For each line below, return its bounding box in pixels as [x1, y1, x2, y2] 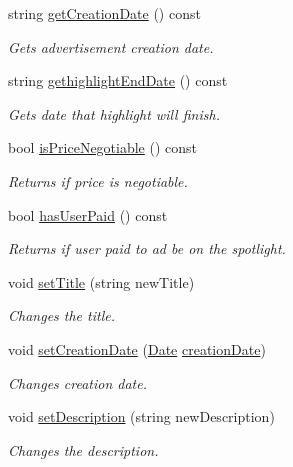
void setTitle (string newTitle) [8, 271, 195, 292]
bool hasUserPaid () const [8, 204, 168, 225]
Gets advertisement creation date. [8, 36, 214, 57]
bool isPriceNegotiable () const [8, 137, 198, 158]
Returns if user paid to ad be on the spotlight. [8, 238, 286, 259]
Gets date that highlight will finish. [8, 103, 220, 124]
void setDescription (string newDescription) [8, 406, 275, 427]
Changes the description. [8, 439, 159, 460]
